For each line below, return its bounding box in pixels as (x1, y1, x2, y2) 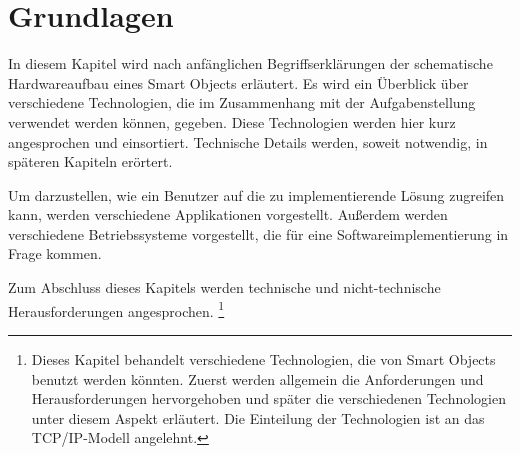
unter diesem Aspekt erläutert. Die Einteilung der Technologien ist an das (31, 407, 485, 428)
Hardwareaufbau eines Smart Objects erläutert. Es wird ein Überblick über (8, 72, 469, 93)
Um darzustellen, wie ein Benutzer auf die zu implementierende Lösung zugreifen (8, 184, 505, 205)
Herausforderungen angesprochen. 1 (8, 297, 225, 321)
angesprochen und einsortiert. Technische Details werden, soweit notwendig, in (8, 131, 488, 152)
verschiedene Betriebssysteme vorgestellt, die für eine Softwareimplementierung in (8, 223, 509, 244)
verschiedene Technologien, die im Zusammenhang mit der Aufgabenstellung (8, 92, 476, 113)
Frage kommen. (8, 243, 102, 264)
